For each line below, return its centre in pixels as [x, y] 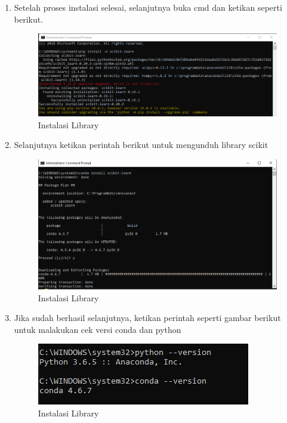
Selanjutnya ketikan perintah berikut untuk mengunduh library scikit [141, 145]
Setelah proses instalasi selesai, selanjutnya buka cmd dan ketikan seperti [148, 7]
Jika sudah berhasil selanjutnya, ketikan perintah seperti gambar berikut [147, 318]
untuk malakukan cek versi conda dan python [98, 329]
